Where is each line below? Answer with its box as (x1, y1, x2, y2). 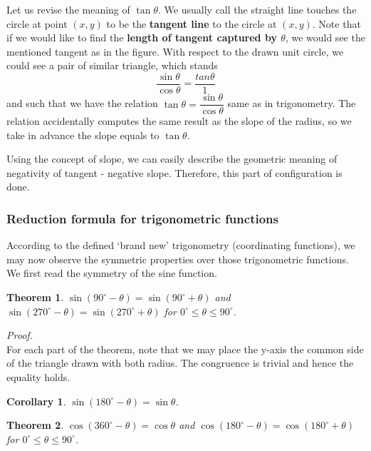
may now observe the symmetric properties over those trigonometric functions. (6, 251, 349, 266)
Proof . (6, 328, 33, 343)
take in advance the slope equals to (6, 127, 160, 142)
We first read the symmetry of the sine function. (6, 265, 217, 280)
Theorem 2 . (6, 417, 64, 432)
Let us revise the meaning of (6, 2, 130, 16)
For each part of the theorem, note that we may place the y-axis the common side (6, 341, 364, 356)
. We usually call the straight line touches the (158, 2, 357, 16)
